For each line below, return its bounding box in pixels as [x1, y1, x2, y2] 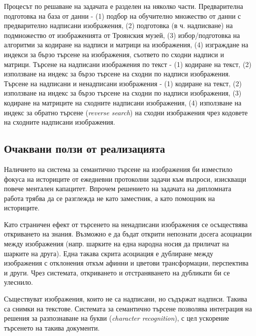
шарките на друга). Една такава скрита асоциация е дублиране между [4, 248, 214, 258]
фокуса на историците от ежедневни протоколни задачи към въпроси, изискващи [4, 173, 246, 184]
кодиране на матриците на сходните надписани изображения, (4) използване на [4, 97, 242, 107]
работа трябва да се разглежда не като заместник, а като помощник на [4, 193, 215, 203]
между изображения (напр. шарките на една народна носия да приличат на [4, 238, 229, 249]
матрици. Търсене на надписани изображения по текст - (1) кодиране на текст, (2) [4, 59, 252, 69]
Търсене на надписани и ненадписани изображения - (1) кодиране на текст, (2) [4, 78, 242, 88]
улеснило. [4, 277, 33, 287]
